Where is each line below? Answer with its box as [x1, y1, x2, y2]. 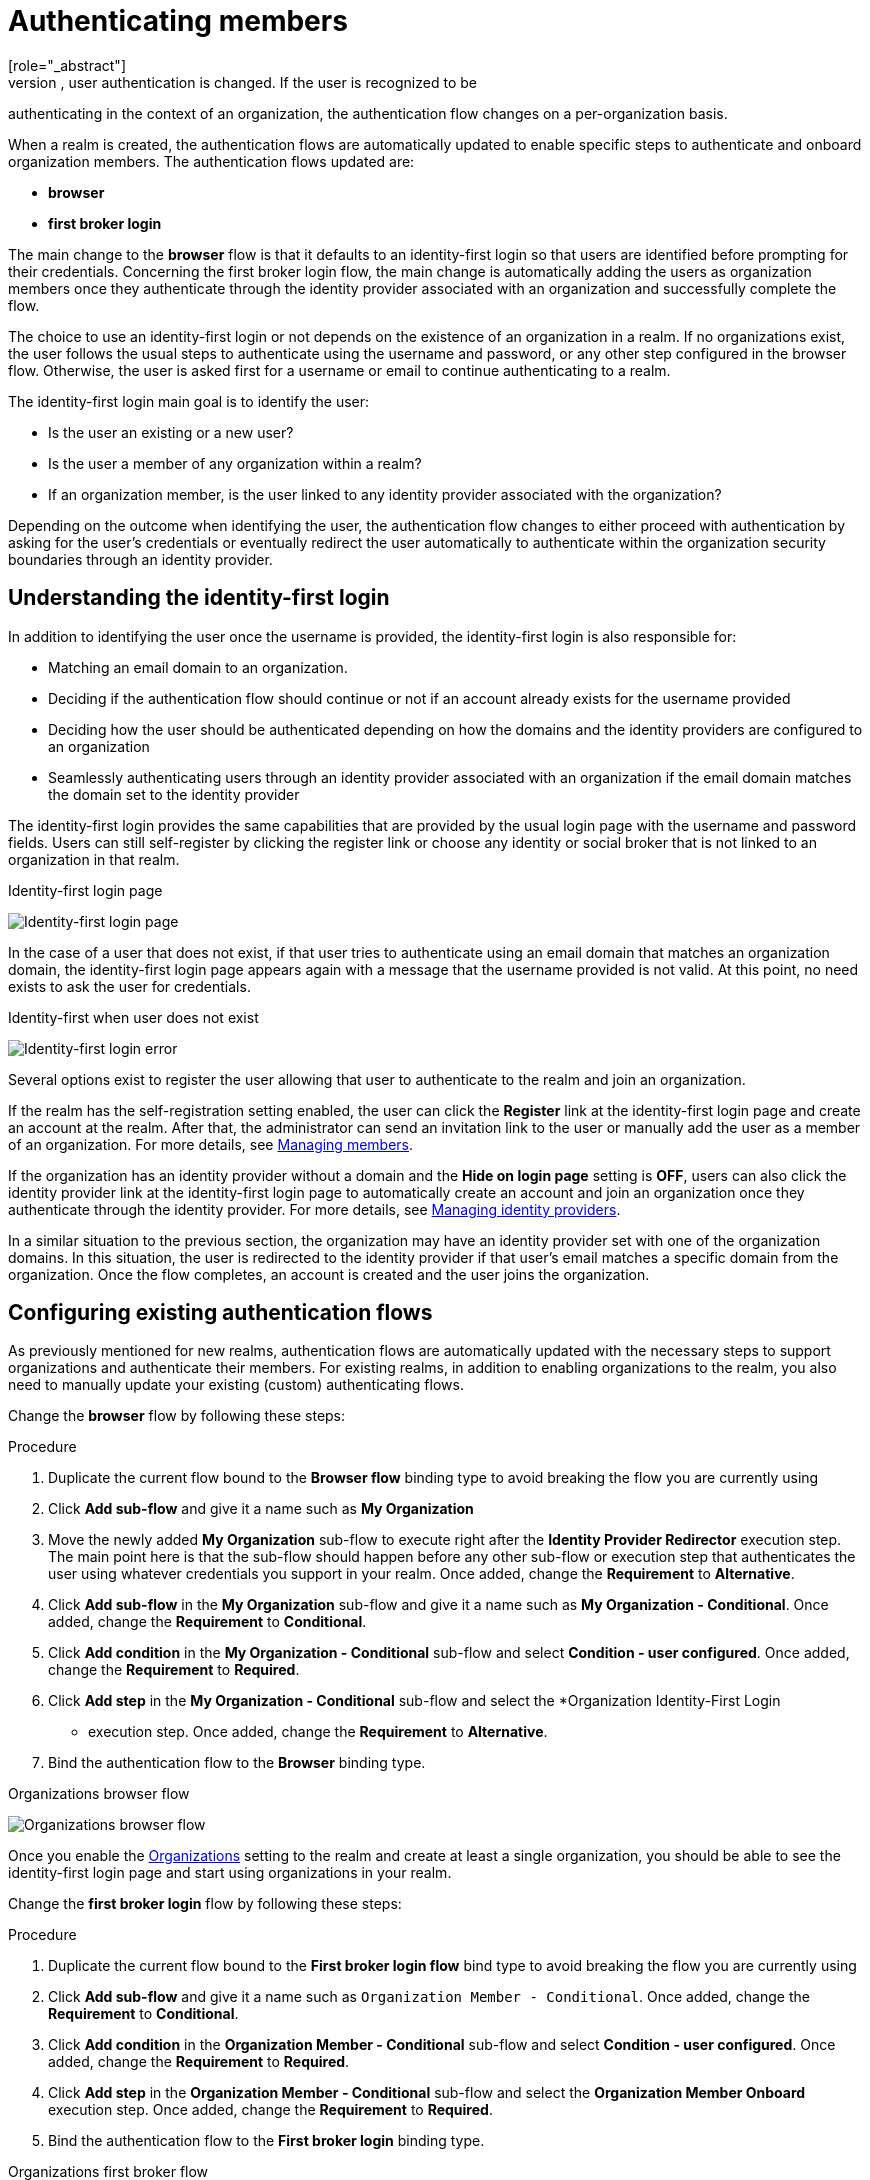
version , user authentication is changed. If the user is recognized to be [8, 73, 477, 91]
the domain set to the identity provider [48, 785, 300, 803]
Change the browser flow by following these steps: [8, 1407, 346, 1425]
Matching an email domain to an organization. [48, 658, 348, 676]
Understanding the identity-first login [8, 585, 390, 611]
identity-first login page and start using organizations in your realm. [8, 1864, 452, 1882]
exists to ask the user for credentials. [8, 977, 251, 995]
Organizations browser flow [8, 1785, 190, 1803]
